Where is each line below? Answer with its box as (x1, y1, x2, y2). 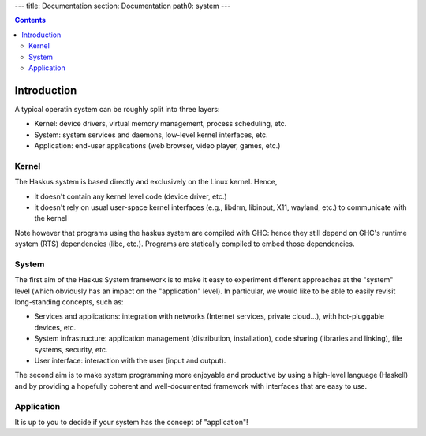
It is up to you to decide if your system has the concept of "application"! (14, 417, 248, 427)
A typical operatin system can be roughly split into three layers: (14, 104, 220, 114)
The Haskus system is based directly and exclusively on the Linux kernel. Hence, (14, 177, 278, 187)
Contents (14, 16, 47, 25)
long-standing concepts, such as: (14, 297, 124, 307)
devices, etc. (34, 322, 77, 332)
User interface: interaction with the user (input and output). (34, 356, 226, 365)
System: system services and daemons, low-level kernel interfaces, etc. (34, 130, 268, 140)
